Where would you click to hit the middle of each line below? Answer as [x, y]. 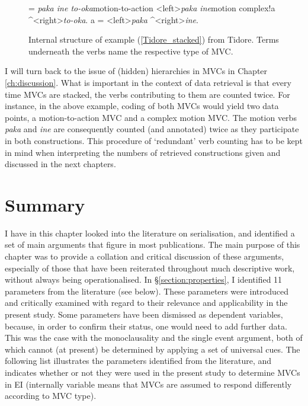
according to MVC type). [51, 396]
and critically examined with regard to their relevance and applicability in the [146, 303]
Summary [45, 204]
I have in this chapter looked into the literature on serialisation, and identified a [150, 233]
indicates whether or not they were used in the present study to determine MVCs [153, 372]
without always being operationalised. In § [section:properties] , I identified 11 [144, 279]
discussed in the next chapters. [60, 164]
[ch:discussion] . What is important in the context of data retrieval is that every [148, 82]
